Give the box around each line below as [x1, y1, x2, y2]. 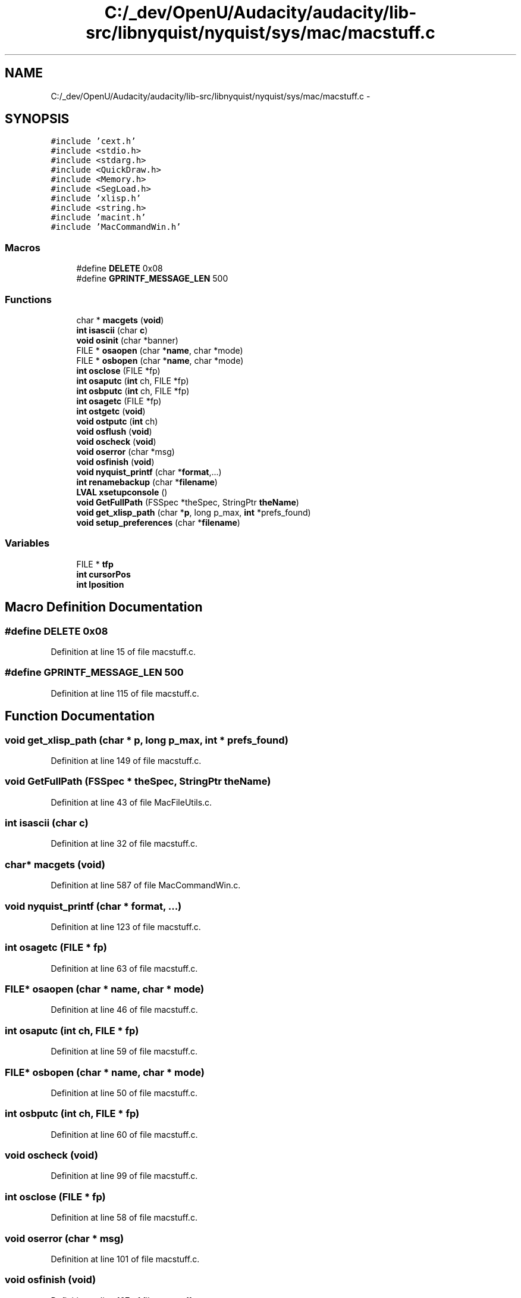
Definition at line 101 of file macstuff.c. [51, 1253, 200, 1264]
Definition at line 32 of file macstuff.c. [51, 838, 198, 849]
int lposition [76, 579, 124, 589]
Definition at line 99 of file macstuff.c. [51, 1171, 198, 1181]
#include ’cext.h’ [51, 136, 136, 146]
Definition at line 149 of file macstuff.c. [51, 755, 202, 766]
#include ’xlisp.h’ [51, 194, 142, 204]
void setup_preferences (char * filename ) [76, 517, 240, 528]
